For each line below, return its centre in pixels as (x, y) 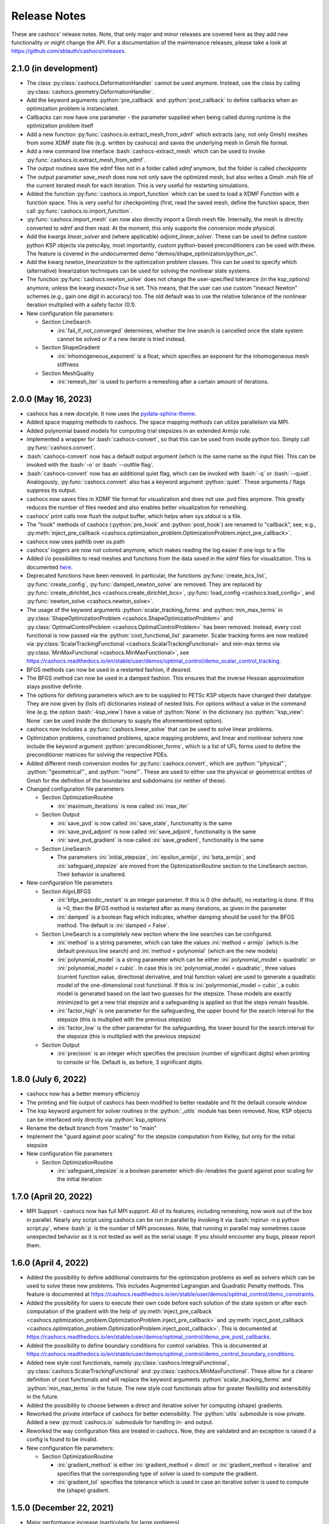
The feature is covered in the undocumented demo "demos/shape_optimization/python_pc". (142, 254)
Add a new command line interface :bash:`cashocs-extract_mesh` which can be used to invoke (146, 151)
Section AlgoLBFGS (66, 891)
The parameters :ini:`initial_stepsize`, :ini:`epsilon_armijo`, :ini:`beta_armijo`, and (156, 857)
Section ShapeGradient (71, 347)
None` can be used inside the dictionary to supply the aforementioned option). (125, 721)
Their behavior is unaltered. (91, 874)
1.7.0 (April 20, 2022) (52, 1197)
